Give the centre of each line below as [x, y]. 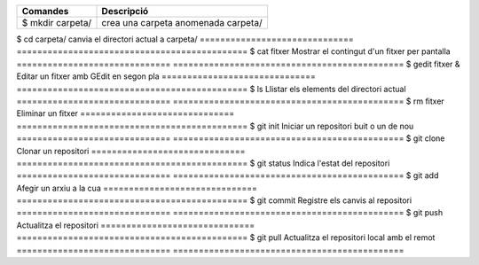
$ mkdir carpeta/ [57, 23]
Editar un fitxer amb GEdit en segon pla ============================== [166, 76]
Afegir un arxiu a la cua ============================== [137, 188]
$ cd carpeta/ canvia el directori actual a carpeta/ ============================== [185, 39]
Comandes [45, 11]
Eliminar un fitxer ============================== [126, 113]
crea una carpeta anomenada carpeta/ [182, 23]
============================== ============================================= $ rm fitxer [231, 101]
